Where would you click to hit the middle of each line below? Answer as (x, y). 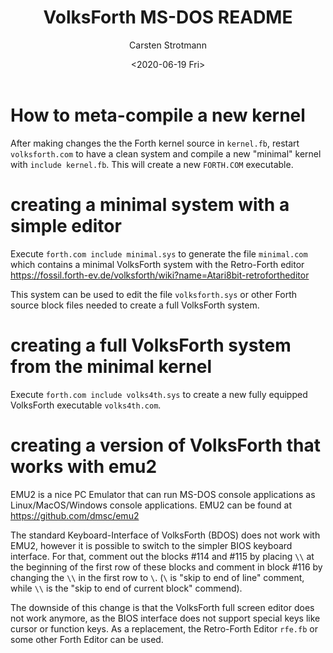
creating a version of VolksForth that (165, 445)
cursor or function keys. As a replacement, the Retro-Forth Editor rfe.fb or (164, 628)
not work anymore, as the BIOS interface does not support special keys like (165, 618)
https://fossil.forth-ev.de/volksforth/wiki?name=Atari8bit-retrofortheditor (160, 275)
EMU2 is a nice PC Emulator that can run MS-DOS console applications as (163, 494)
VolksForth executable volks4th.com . (86, 405)
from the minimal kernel (111, 366)
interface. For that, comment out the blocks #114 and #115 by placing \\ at (162, 556)
